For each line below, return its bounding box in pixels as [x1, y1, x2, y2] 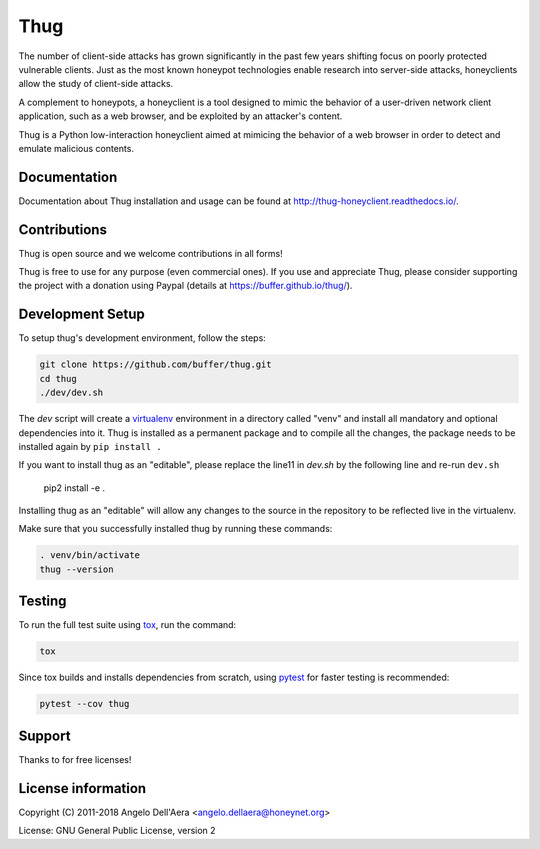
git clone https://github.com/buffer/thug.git [39, 359, 272, 370]
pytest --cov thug [39, 698, 130, 710]
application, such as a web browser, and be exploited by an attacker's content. [18, 110, 343, 122]
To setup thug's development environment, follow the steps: [18, 332, 267, 344]
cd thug [39, 373, 77, 384]
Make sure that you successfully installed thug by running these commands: [18, 523, 333, 535]
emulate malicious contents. [18, 142, 135, 154]
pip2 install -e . [43, 481, 105, 494]
